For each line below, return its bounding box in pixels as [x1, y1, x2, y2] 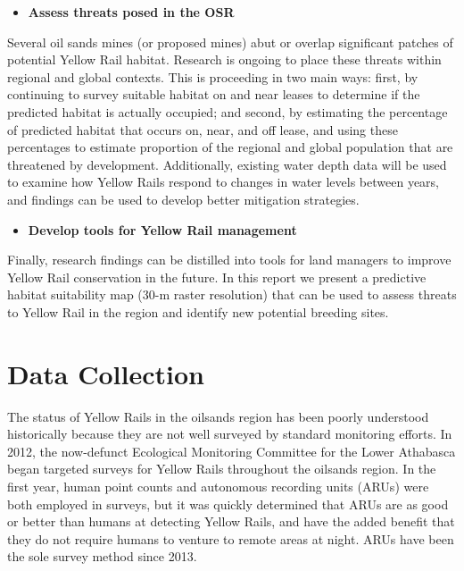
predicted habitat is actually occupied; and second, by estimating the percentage [7, 102, 448, 121]
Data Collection [7, 355, 204, 391]
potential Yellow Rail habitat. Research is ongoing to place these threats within [7, 50, 442, 69]
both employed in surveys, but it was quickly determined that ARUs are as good [7, 494, 449, 513]
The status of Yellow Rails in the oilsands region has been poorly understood [7, 407, 429, 425]
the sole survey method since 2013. [7, 547, 197, 566]
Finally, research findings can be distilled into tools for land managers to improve [7, 250, 452, 269]
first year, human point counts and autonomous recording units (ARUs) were [7, 477, 429, 495]
